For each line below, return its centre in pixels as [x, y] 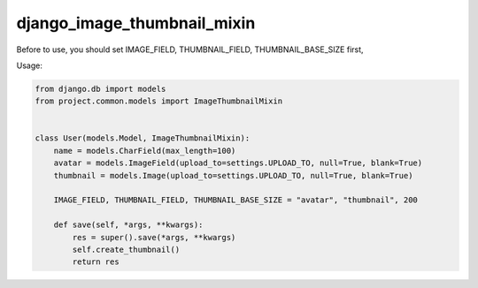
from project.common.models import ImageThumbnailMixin [159, 101]
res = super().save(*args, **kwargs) [154, 237]
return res [96, 262]
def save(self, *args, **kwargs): [128, 225]
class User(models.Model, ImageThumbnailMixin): [143, 138]
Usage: [30, 65]
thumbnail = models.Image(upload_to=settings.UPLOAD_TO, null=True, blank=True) [233, 175]
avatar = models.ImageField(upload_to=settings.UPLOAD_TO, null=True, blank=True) [238, 163]
